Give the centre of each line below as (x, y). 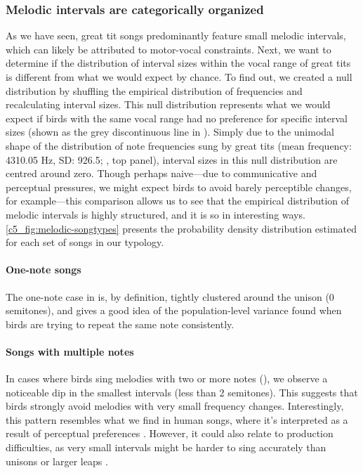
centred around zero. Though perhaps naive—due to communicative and (161, 173)
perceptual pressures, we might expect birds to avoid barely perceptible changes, (179, 187)
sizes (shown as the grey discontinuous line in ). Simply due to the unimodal (170, 132)
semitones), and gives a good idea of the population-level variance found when (174, 310)
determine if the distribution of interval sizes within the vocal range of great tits (178, 63)
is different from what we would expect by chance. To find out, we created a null (179, 77)
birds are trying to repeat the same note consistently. (120, 324)
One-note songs (44, 270)
